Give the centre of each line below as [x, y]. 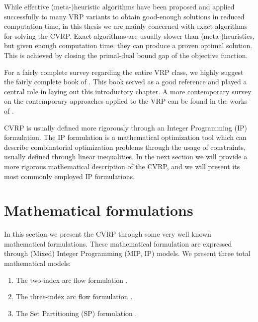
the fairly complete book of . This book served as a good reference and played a [126, 82]
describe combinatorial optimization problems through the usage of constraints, [125, 147]
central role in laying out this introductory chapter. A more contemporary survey [128, 91]
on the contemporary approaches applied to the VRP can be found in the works [126, 101]
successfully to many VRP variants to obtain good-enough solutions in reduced [124, 16]
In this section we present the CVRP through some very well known [108, 234]
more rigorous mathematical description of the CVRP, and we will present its [122, 166]
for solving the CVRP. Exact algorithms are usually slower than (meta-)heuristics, [129, 35]
